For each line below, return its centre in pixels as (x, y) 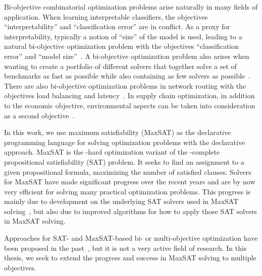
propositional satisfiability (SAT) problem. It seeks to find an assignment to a (124, 161)
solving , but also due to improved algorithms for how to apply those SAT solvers (131, 211)
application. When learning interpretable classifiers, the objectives (106, 16)
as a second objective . (39, 115)
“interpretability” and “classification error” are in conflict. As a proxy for (117, 26)
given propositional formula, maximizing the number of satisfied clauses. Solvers (128, 171)
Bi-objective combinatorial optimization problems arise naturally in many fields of (131, 7)
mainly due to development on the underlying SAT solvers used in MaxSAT (121, 201)
